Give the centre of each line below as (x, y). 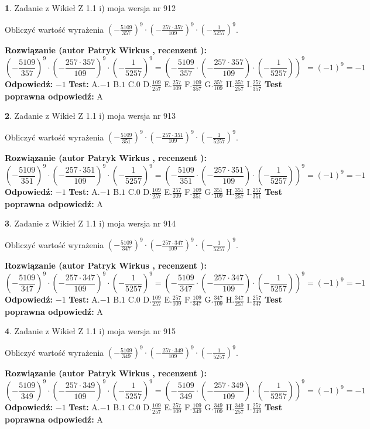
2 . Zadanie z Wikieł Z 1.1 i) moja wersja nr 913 (90, 116)
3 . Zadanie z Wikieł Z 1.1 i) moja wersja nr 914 (90, 223)
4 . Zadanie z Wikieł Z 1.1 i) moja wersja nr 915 (90, 331)
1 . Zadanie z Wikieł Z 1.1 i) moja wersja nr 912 (90, 8)
